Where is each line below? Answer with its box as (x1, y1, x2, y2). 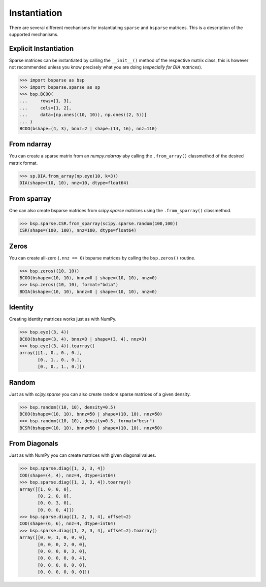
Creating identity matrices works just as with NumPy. (9, 316, 117, 322)
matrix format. (9, 160, 38, 166)
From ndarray (9, 140, 52, 148)
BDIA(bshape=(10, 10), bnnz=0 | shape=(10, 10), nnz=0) (19, 289, 158, 294)
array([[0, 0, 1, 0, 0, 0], (19, 535, 87, 540)
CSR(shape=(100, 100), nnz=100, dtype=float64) (19, 227, 136, 233)
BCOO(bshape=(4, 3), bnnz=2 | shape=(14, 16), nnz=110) (19, 126, 158, 131)
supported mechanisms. (9, 31, 59, 37)
